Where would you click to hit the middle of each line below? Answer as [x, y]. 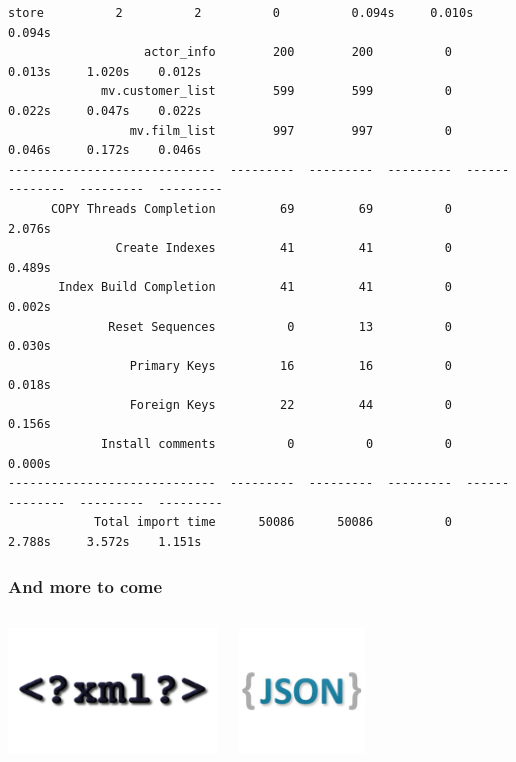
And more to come [85, 585]
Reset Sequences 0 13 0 [280, 326]
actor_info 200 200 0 [298, 52]
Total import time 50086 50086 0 [272, 522]
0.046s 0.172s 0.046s [105, 150]
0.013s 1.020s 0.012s [105, 71]
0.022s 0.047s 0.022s [105, 110]
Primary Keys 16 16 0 [290, 365]
